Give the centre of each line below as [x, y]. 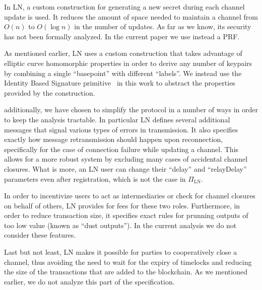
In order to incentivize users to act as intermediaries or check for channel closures [130, 196]
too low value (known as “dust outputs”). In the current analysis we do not [120, 225]
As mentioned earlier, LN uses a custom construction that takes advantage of [123, 53]
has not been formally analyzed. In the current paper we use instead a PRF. [122, 36]
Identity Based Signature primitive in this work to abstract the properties [120, 83]
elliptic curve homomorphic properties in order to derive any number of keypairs [128, 63]
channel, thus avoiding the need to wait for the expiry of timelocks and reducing [128, 262]
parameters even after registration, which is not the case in [95, 178]
